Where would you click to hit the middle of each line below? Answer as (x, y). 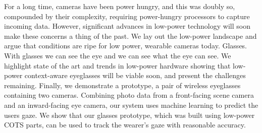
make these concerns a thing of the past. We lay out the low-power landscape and (130, 36)
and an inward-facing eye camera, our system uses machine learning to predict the (131, 105)
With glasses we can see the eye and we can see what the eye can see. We (118, 55)
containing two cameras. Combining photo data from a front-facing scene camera (129, 95)
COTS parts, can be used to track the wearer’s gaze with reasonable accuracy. (125, 125)
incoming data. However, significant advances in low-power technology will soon (127, 26)
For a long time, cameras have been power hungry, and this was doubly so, (120, 6)
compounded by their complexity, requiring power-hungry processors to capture (127, 16)
